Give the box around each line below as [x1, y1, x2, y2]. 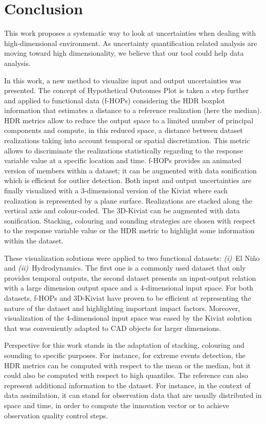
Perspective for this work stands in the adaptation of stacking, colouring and [4, 340, 245, 350]
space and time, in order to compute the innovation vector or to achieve [4, 399, 230, 410]
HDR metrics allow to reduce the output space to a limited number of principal [4, 115, 254, 125]
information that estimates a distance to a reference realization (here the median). [4, 105, 262, 116]
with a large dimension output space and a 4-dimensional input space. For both [4, 282, 254, 293]
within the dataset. [4, 235, 63, 246]
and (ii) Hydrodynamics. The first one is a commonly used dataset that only [4, 262, 246, 273]
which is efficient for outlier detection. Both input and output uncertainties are [4, 175, 252, 186]
